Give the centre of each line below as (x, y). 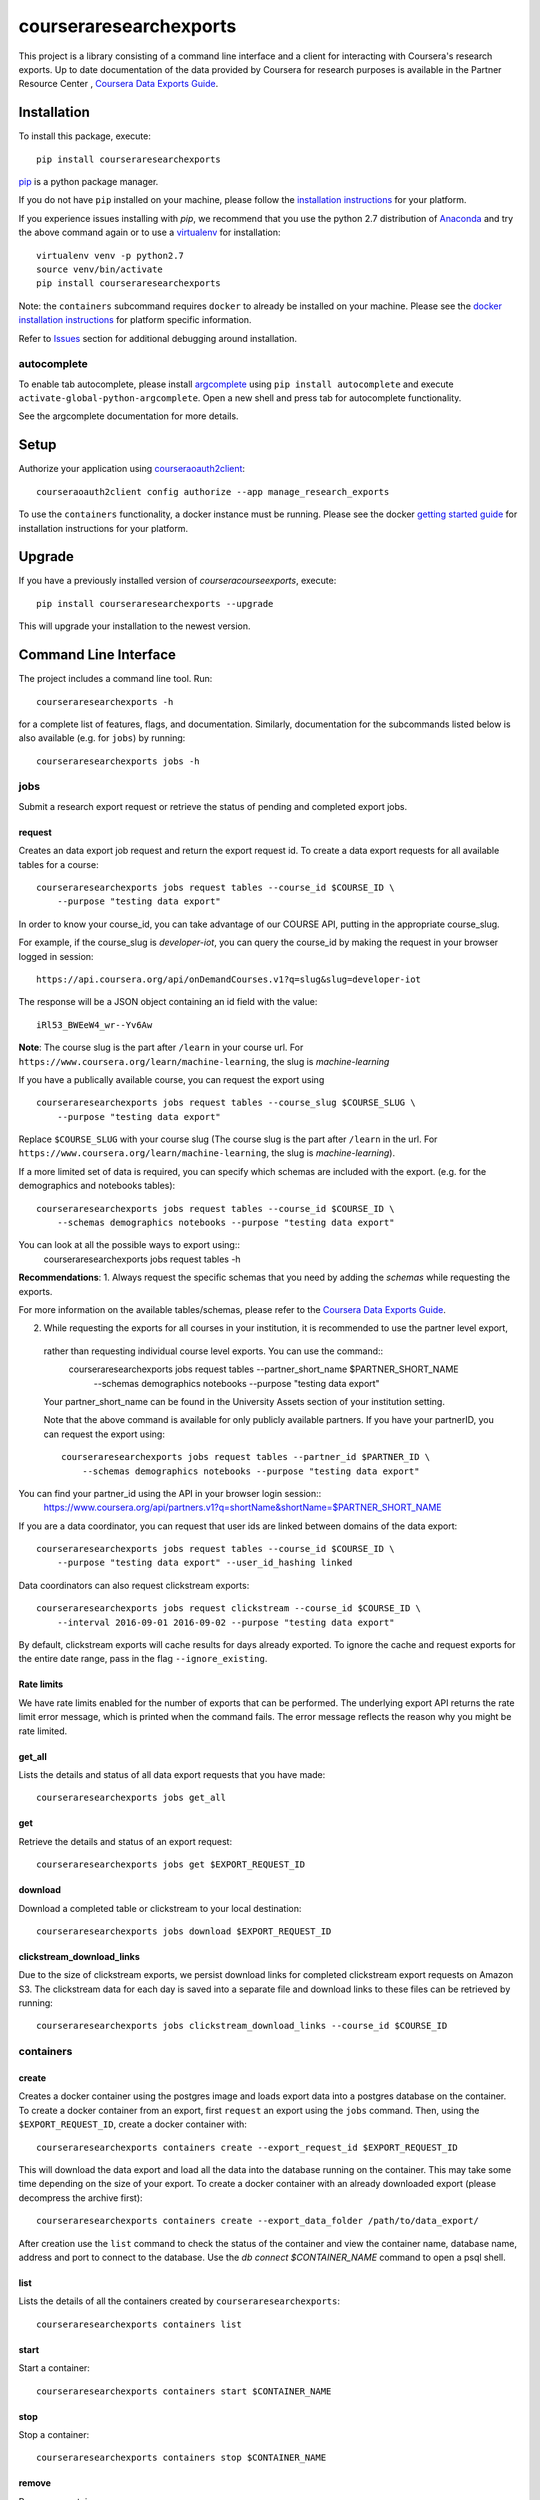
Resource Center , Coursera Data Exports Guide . (118, 84)
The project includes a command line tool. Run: (115, 679)
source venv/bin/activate (100, 269)
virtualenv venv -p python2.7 (110, 255)
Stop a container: (54, 2434)
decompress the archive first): (81, 2197)
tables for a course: (58, 864)
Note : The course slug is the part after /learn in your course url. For (161, 1047)
